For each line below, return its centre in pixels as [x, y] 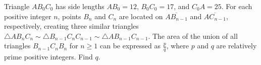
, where [178, 46]
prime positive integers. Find [48, 57]
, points [69, 16]
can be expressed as [130, 46]
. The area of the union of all [193, 36]
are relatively [237, 46]
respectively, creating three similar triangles [71, 26]
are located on [141, 16]
